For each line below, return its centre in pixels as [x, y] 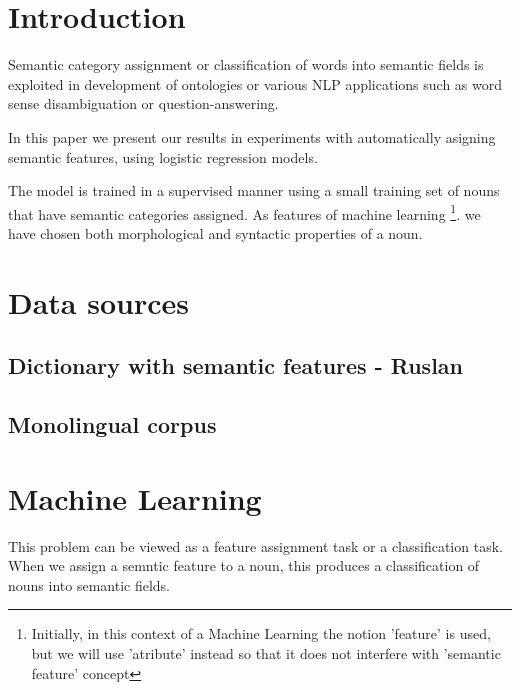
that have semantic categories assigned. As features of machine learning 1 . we [244, 212]
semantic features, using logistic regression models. [163, 156]
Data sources [98, 301]
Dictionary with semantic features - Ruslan [236, 365]
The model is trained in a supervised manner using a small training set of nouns [254, 190]
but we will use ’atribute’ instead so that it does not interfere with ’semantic [266, 652]
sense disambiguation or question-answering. [143, 103]
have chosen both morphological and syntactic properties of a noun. [215, 232]
